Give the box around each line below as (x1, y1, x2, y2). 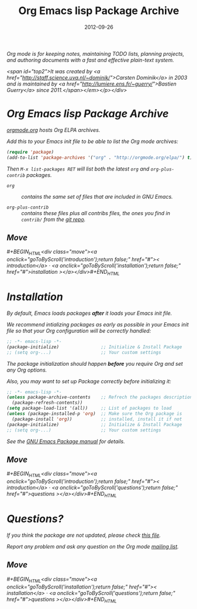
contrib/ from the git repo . (21, 216, 86, 223)
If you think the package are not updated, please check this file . (6, 532, 161, 539)
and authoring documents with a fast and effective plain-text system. (6, 56, 174, 63)
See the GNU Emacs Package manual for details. (6, 438, 125, 445)
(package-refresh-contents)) (12, 400, 83, 406)
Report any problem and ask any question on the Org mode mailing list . (6, 543, 179, 550)
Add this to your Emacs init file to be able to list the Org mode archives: (6, 138, 179, 145)
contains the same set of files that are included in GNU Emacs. (21, 193, 173, 200)
